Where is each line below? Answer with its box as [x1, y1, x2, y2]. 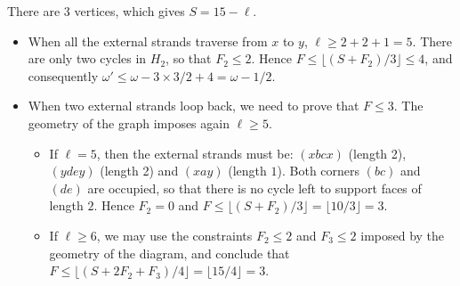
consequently [28, 66, 99, 85]
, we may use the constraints [96, 225, 253, 244]
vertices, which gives [74, 2, 185, 20]
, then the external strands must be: [96, 143, 294, 162]
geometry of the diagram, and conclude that [49, 243, 290, 262]
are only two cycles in [28, 49, 147, 68]
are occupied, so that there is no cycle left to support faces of [87, 178, 422, 197]
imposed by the [360, 225, 445, 244]
